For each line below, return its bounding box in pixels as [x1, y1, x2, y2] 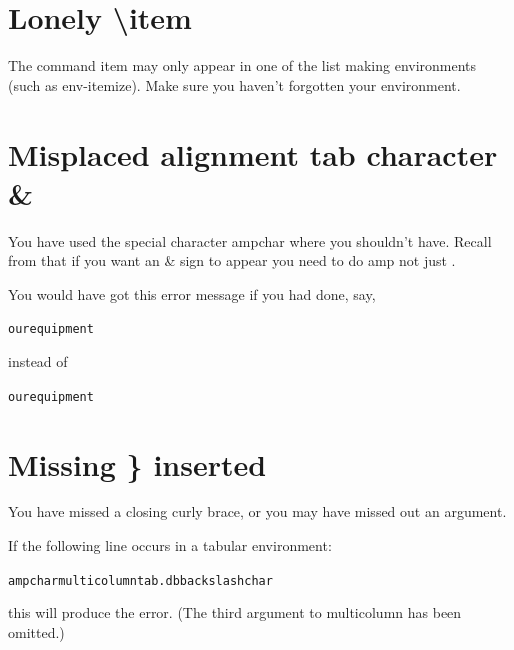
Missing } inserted [8, 443, 267, 484]
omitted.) [8, 621, 65, 642]
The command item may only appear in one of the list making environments [8, 55, 477, 76]
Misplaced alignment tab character [8, 133, 498, 174]
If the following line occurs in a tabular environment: [8, 535, 332, 556]
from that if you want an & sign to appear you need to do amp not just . [8, 250, 456, 271]
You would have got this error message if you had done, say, [8, 283, 376, 304]
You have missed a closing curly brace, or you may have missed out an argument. [8, 501, 507, 522]
